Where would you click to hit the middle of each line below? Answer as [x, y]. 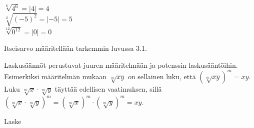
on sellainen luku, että [162, 76]
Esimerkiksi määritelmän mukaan [55, 76]
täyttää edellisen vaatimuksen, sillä [108, 88]
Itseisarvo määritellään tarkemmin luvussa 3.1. [75, 48]
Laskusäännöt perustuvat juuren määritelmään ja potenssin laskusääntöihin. [121, 64]
